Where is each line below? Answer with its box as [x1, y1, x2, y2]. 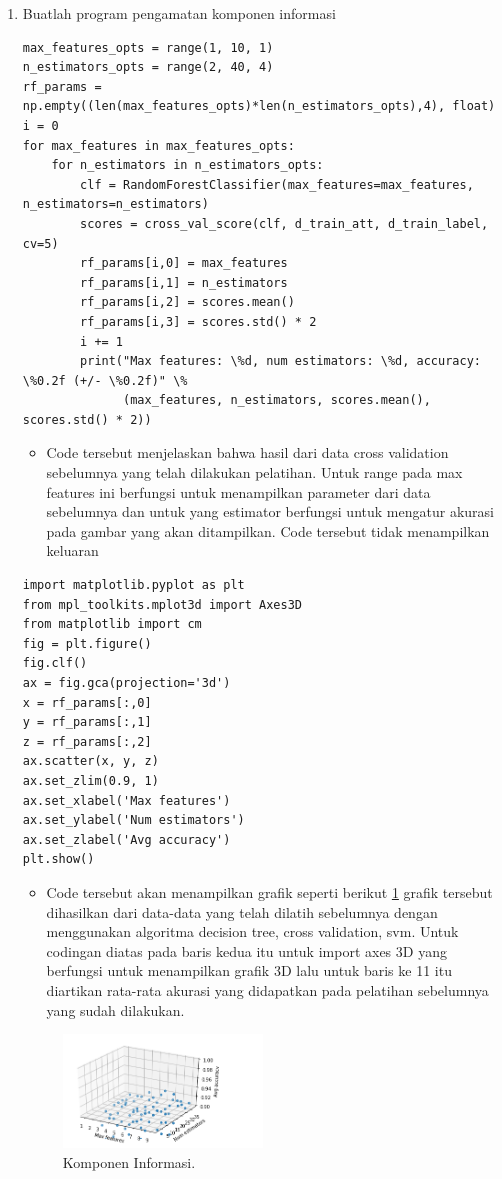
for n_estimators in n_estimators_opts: [51, 158, 324, 173]
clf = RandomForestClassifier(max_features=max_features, [80, 177, 474, 192]
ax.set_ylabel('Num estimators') [22, 813, 245, 828]
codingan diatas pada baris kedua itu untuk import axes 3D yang [46, 940, 447, 961]
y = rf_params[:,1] [22, 715, 152, 730]
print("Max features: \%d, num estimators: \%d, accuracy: [80, 354, 481, 369]
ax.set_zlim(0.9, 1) [22, 773, 159, 788]
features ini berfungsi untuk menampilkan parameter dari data [46, 481, 431, 502]
